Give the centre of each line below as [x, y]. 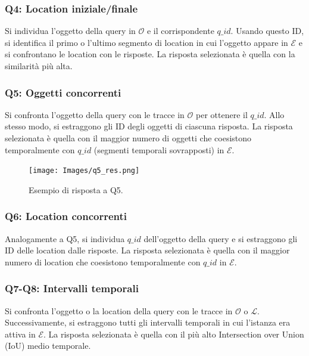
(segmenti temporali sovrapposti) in [159, 149]
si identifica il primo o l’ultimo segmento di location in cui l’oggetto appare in [146, 42]
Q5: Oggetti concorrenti [63, 92]
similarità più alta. [39, 66]
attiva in [20, 334]
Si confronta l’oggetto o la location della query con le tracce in [119, 310]
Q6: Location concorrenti [66, 216]
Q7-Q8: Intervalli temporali [72, 288]
